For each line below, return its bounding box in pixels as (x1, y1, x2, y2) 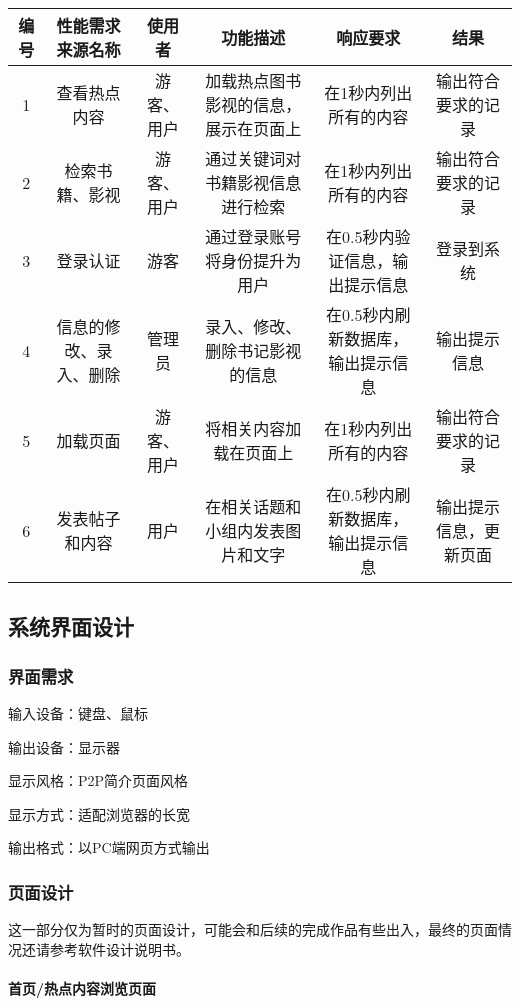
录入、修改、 (205, 315, 302, 338)
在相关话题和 (205, 495, 302, 518)
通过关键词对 (205, 147, 302, 170)
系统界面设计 (8, 611, 134, 642)
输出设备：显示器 (8, 736, 120, 757)
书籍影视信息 (205, 171, 302, 194)
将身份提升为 (205, 249, 302, 272)
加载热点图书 (205, 69, 302, 92)
